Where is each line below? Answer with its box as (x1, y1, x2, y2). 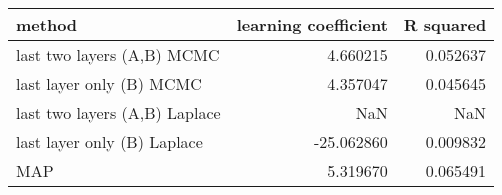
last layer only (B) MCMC (16, 72, 202, 95)
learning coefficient (236, 13, 388, 36)
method (16, 13, 78, 36)
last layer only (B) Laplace (16, 130, 203, 153)
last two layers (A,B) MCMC (16, 43, 220, 66)
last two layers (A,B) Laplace (16, 101, 221, 124)
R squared (403, 13, 487, 36)
